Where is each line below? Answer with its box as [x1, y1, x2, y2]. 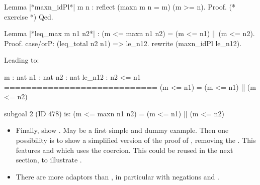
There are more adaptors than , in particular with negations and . [16, 171, 219, 181]
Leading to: [4, 55, 39, 65]
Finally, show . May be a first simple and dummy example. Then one [16, 125, 229, 135]
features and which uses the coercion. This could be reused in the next [16, 144, 233, 155]
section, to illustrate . [16, 154, 82, 165]
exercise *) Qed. [4, 11, 53, 22]
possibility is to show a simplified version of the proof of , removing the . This [16, 134, 256, 145]
